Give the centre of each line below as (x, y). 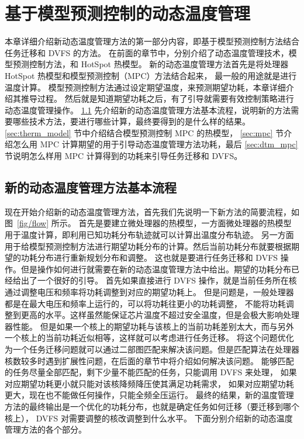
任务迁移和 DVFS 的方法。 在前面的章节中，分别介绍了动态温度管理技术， (147, 52)
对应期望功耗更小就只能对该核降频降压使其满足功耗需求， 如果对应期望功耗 (149, 383)
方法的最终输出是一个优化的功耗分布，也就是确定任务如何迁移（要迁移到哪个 (152, 406)
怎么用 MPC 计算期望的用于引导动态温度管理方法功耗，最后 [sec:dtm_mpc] (155, 144)
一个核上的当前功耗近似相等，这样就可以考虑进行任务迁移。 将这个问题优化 (149, 338)
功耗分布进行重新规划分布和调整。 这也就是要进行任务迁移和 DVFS (149, 257)
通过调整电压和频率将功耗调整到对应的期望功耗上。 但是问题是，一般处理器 (149, 292)
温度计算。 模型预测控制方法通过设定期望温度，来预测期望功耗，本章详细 (145, 87)
